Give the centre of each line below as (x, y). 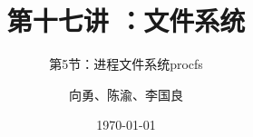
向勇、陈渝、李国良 (126, 94)
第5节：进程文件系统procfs (126, 64)
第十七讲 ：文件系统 (126, 20)
